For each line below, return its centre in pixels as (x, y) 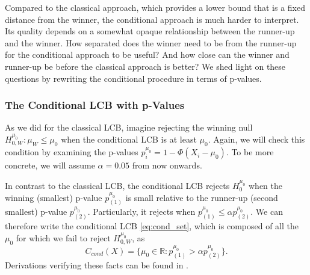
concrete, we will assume (50, 165)
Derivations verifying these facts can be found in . (97, 264)
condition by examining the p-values (72, 152)
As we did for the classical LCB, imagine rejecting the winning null (129, 127)
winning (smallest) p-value (54, 197)
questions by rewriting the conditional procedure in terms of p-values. (133, 78)
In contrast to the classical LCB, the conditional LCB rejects (117, 185)
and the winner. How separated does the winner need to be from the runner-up (151, 42)
